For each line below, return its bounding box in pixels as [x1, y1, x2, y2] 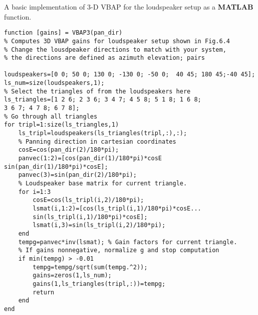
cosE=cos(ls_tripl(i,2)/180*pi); [33, 196, 144, 204]
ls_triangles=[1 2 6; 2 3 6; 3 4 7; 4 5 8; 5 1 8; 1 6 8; [4, 96, 201, 103]
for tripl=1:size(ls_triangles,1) [4, 121, 119, 129]
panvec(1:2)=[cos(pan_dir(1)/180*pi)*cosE [18, 155, 162, 162]
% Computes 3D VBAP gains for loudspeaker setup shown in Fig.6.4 [4, 37, 230, 45]
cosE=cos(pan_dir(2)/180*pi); [18, 146, 119, 154]
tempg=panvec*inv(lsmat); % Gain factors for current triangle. [18, 238, 237, 246]
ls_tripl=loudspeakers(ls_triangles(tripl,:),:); [18, 130, 187, 137]
